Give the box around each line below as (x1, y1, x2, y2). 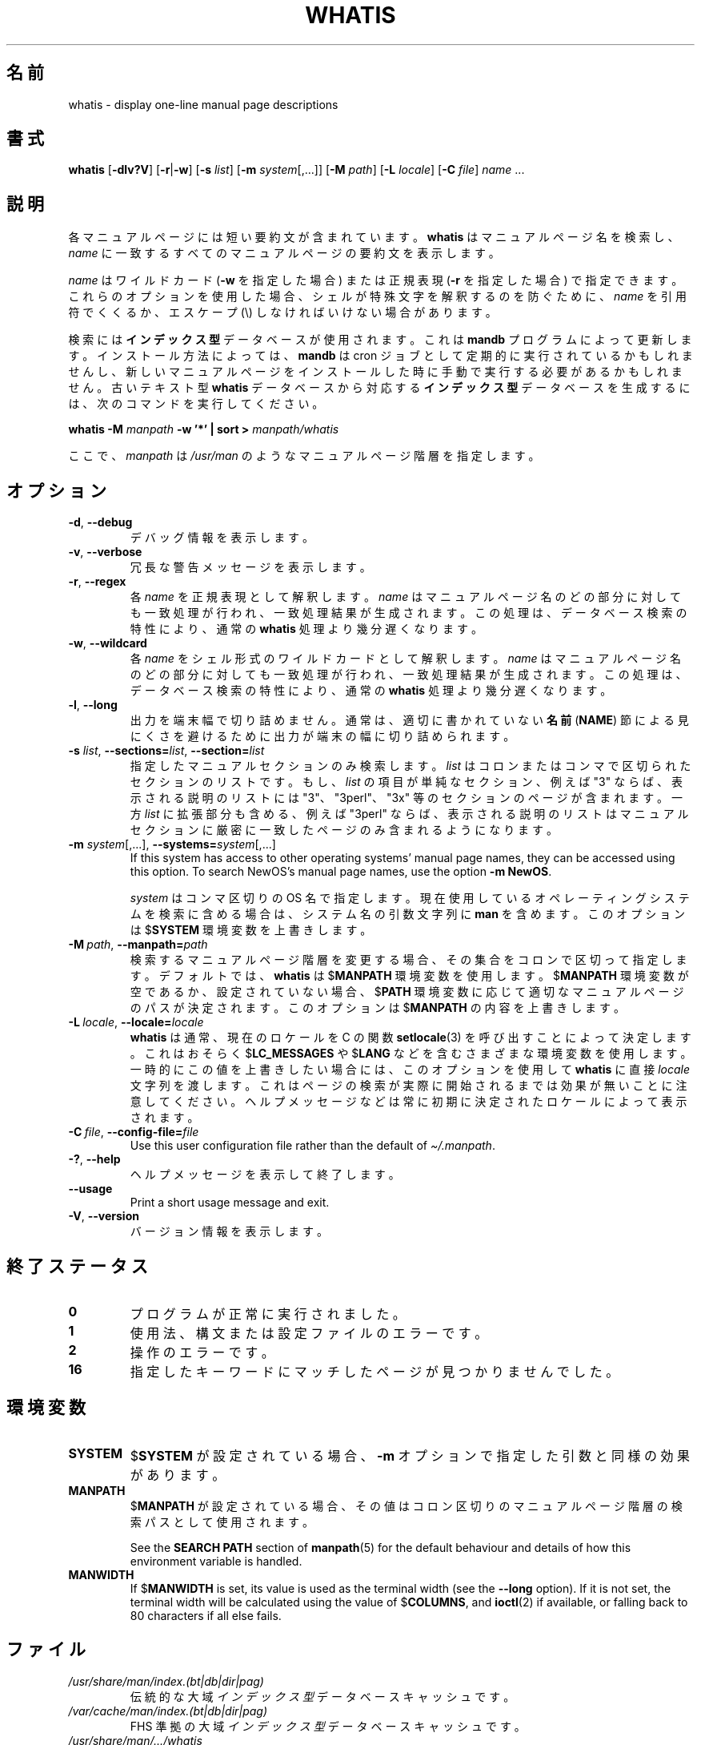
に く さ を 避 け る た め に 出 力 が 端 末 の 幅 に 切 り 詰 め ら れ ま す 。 (130, 729, 515, 744)
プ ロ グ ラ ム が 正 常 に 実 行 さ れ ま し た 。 (130, 1305, 406, 1322)
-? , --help (68, 1152, 121, 1167)
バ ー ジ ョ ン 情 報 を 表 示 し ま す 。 (130, 1224, 328, 1239)
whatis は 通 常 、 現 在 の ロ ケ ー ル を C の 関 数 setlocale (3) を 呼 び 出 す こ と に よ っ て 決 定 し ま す (130, 1030, 691, 1045)
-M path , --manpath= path (68, 937, 208, 952)
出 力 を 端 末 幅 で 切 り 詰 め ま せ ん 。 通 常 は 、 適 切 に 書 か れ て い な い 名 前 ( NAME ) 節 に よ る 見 (130, 713, 689, 727)
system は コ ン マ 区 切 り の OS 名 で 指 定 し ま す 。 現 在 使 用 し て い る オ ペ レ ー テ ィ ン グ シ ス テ (130, 891, 690, 905)
